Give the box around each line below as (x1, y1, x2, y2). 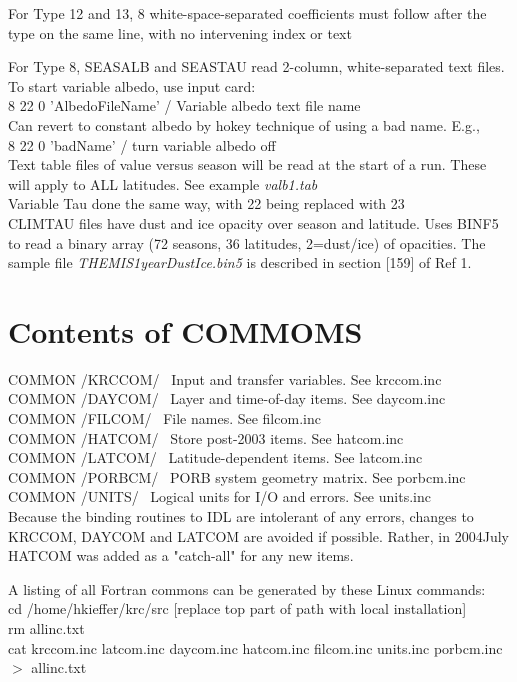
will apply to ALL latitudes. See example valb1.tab (8, 173, 318, 194)
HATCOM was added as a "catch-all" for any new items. (8, 545, 354, 566)
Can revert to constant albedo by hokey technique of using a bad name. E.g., (8, 114, 480, 135)
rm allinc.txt (8, 617, 85, 638)
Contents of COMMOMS (8, 310, 363, 351)
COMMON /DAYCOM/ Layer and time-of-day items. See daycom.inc (8, 388, 446, 409)
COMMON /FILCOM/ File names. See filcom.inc (8, 408, 321, 429)
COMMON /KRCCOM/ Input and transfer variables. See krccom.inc (8, 368, 442, 389)
